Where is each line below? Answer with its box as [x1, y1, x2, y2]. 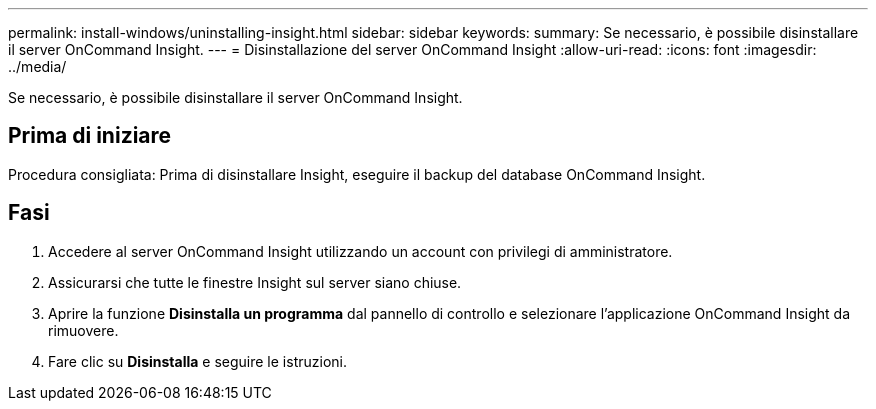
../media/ [8, 58, 67, 75]
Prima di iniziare [8, 123, 172, 149]
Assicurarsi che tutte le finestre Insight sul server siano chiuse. [48, 273, 462, 291]
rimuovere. [48, 321, 119, 339]
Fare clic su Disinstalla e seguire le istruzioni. [48, 352, 347, 370]
